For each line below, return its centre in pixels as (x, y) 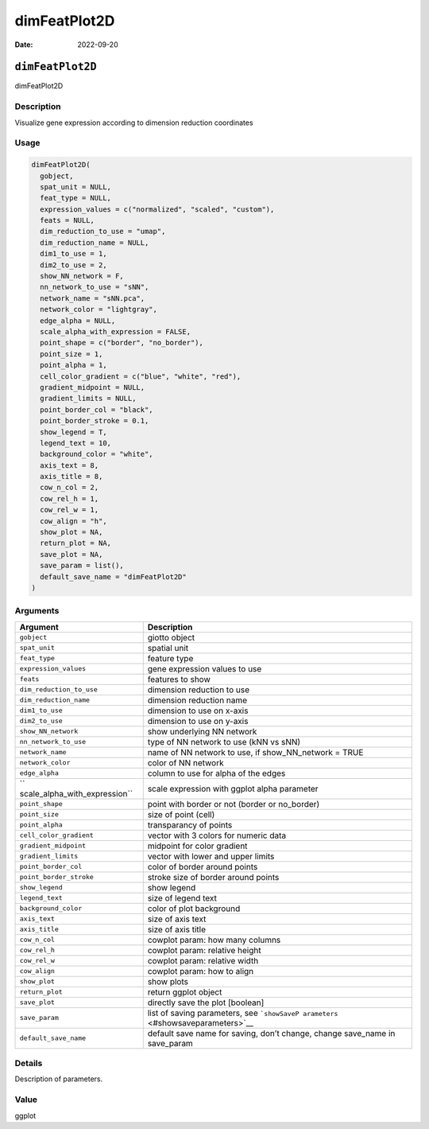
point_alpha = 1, (73, 365)
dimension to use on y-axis (198, 721)
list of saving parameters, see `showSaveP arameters (243, 1013)
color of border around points (203, 866)
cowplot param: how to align (201, 971)
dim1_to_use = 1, (73, 254)
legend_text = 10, (75, 443)
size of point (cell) (181, 814)
